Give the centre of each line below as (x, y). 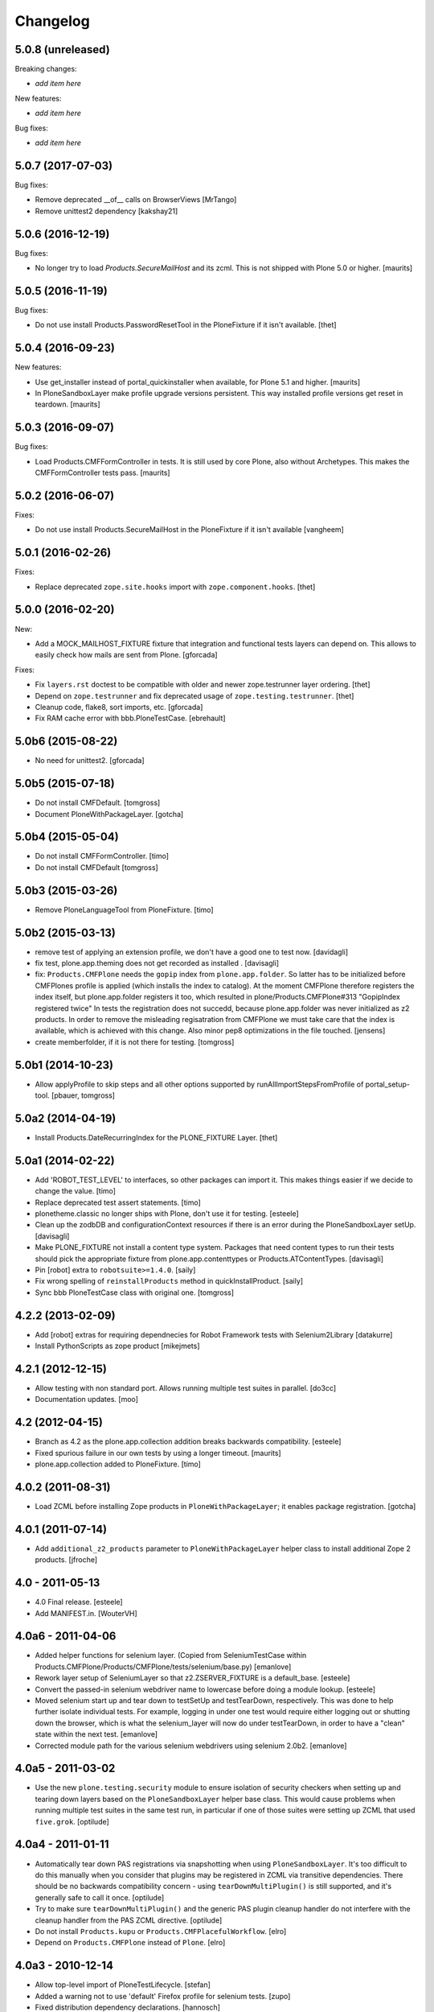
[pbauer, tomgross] (83, 1095)
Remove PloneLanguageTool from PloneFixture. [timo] (124, 909)
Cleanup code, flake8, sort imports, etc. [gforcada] (119, 707)
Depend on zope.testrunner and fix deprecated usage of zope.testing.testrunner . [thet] (194, 695)
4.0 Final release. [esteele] (79, 1602)
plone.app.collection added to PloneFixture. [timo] (118, 1464)
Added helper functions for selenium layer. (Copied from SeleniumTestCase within (171, 1655)
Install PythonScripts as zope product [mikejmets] (117, 1346)
